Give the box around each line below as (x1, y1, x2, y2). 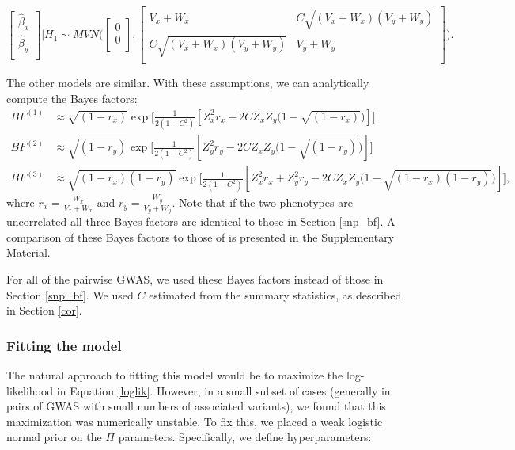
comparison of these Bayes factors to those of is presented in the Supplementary (6, 228, 395, 245)
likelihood (6, 382, 54, 399)
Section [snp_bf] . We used (6, 286, 134, 303)
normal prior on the (6, 429, 102, 445)
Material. (6, 244, 51, 261)
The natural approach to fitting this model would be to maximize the (6, 366, 343, 383)
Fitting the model (6, 335, 122, 355)
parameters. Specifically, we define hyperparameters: (118, 429, 372, 445)
